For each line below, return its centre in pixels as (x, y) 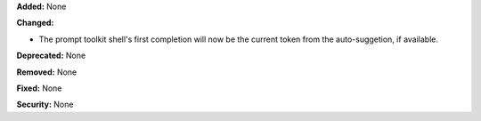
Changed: (35, 23)
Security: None (45, 105)
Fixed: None (39, 88)
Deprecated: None (51, 56)
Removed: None (47, 72)
